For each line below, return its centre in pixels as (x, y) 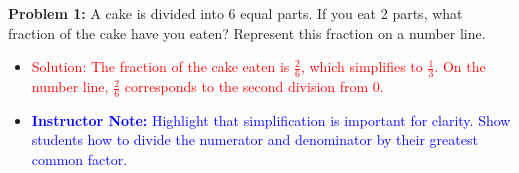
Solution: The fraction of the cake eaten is (160, 66)
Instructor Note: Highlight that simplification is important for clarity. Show (271, 119)
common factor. (79, 159)
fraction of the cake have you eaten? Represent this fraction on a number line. (247, 32)
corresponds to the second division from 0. (254, 86)
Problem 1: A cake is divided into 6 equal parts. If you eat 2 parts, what (235, 13)
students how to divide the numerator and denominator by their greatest (254, 139)
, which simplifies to (361, 66)
